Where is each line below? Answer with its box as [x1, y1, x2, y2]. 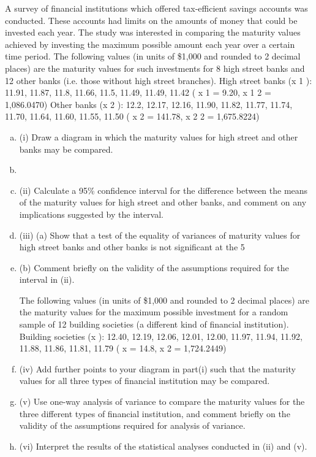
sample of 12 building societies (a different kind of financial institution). [19, 318, 289, 331]
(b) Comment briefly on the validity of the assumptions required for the [19, 261, 289, 274]
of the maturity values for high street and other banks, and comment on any [19, 196, 307, 209]
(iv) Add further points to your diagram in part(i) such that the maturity [19, 362, 296, 375]
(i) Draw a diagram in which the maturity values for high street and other [19, 130, 298, 143]
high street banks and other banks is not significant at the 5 [19, 240, 245, 253]
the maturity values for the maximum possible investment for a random [19, 305, 288, 318]
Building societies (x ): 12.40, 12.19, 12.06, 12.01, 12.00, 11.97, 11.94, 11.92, [19, 329, 303, 342]
